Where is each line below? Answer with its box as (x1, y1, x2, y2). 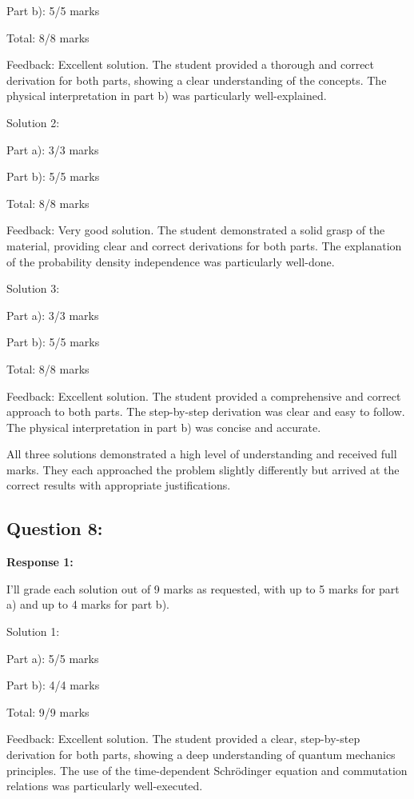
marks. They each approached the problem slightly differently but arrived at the (6, 461, 400, 477)
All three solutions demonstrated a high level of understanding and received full (6, 445, 397, 462)
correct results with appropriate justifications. (6, 477, 231, 493)
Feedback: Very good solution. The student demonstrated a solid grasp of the (6, 222, 385, 238)
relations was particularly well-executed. (6, 777, 203, 794)
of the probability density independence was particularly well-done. (6, 253, 335, 270)
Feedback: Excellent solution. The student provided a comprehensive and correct (6, 387, 401, 404)
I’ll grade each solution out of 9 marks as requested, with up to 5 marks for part (6, 580, 400, 597)
